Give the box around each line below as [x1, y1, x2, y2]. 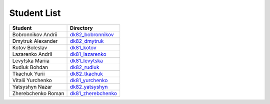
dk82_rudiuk [69, 64, 99, 71]
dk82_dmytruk [69, 37, 104, 44]
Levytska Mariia [12, 57, 50, 64]
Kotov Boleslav [12, 44, 47, 51]
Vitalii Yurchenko [12, 77, 52, 84]
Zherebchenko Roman [12, 90, 64, 97]
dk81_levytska [69, 57, 103, 64]
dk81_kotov [69, 44, 97, 51]
